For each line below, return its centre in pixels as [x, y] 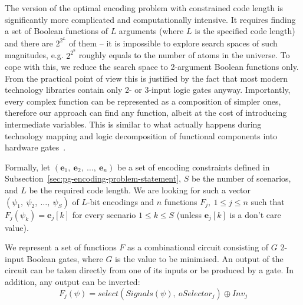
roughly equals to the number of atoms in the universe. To [184, 55]
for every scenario [104, 214]
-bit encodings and [121, 201]
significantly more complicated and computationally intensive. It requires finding [150, 19]
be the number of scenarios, [241, 178]
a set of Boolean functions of [56, 31]
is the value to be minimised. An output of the [199, 258]
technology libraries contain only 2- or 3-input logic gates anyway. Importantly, [148, 90]
